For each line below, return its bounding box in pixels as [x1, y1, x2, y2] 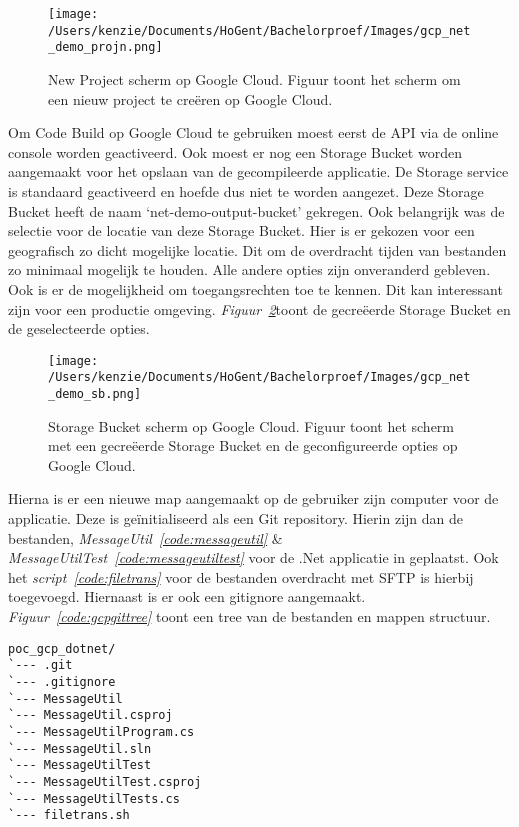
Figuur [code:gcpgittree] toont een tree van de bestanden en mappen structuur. [8, 606, 491, 626]
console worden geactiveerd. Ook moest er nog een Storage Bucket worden [8, 141, 462, 162]
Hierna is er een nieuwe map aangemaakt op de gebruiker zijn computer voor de [8, 488, 499, 509]
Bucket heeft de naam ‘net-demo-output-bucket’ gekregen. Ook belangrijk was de [8, 200, 505, 221]
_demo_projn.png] [48, 40, 163, 55]
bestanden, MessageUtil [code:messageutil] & [8, 527, 283, 548]
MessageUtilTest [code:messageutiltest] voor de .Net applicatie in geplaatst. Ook [8, 547, 499, 568]
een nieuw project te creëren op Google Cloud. [48, 88, 333, 109]
